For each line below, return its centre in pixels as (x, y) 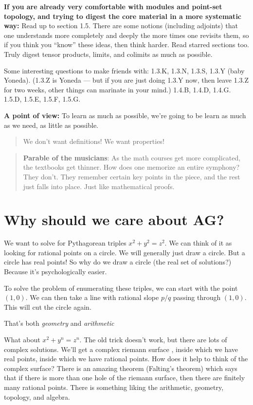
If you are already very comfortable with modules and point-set (113, 6)
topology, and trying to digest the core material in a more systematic (123, 16)
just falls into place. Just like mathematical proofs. (99, 186)
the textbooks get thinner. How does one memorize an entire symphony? (131, 167)
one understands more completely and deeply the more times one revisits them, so (126, 35)
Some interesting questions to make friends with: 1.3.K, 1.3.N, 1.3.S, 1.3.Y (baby (124, 70)
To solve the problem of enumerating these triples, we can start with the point (121, 288)
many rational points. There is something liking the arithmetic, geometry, (114, 387)
